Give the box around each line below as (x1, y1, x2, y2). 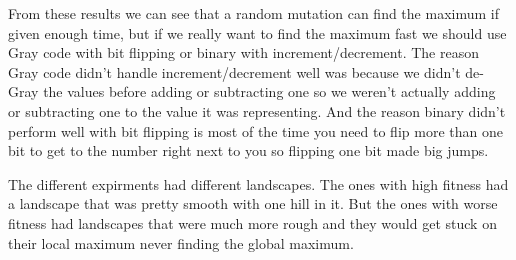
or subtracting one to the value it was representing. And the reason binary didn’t (8, 100, 506, 121)
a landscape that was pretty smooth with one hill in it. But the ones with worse (8, 193, 498, 214)
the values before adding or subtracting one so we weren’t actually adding (43, 81, 496, 102)
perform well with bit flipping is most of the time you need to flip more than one (8, 120, 503, 141)
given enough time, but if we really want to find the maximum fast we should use (8, 22, 507, 43)
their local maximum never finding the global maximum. (8, 232, 354, 253)
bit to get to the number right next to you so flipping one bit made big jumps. (8, 140, 489, 161)
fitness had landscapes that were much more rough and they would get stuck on (8, 212, 497, 233)
